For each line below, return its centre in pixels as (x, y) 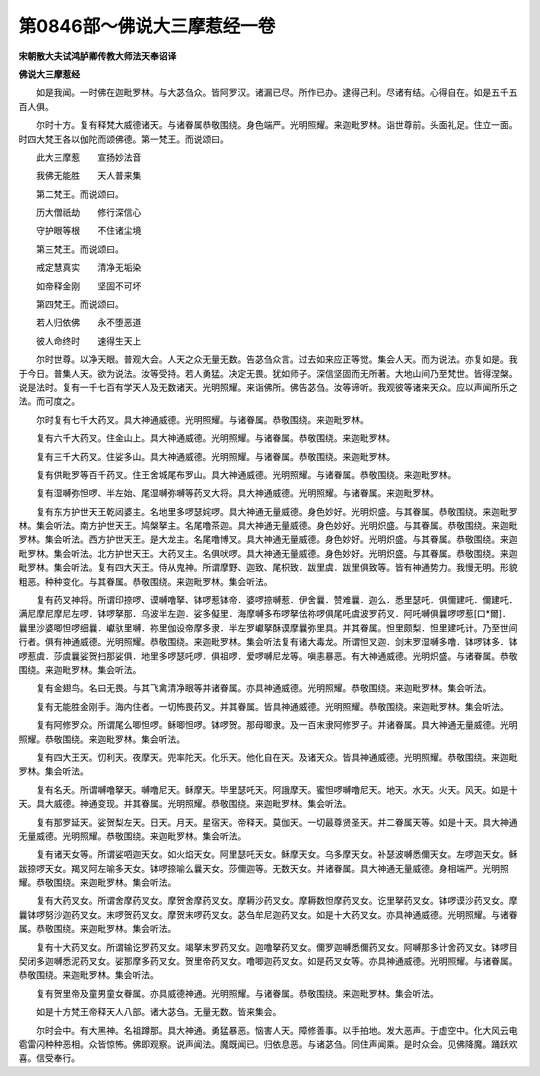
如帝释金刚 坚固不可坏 (88, 286)
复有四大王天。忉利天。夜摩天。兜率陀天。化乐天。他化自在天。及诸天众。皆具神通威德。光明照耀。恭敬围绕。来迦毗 (276, 757)
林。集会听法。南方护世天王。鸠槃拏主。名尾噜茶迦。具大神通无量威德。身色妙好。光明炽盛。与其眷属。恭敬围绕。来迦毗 (268, 526)
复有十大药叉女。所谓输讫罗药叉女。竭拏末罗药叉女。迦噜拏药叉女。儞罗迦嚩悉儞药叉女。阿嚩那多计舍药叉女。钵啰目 (276, 947)
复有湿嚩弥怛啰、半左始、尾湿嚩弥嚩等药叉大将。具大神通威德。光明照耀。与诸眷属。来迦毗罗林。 (237, 493)
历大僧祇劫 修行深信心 (88, 212)
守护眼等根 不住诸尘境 (88, 231)
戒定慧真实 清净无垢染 (88, 267)
